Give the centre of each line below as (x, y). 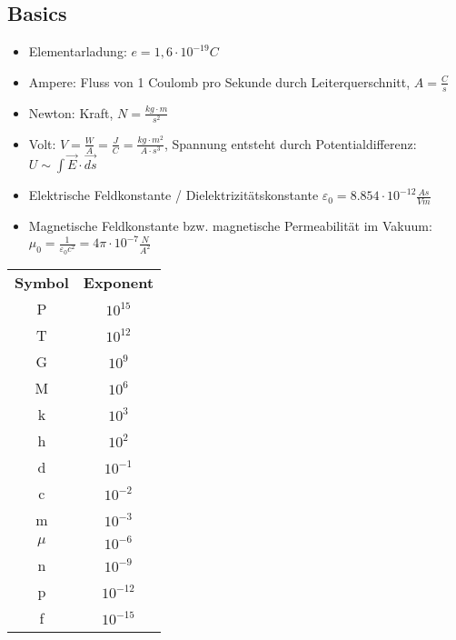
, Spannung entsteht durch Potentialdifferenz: (290, 143)
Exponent (119, 282)
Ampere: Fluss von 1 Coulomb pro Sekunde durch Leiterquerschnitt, (219, 81)
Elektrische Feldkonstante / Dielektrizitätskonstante (173, 195)
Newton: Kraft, (71, 112)
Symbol (42, 282)
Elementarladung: (78, 51)
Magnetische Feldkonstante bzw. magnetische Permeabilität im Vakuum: (230, 225)
